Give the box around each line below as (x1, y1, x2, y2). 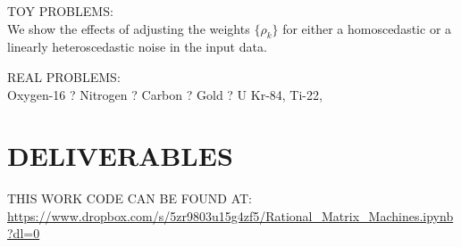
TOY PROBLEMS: (7, 2, 113, 20)
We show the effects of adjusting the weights (7, 19, 250, 37)
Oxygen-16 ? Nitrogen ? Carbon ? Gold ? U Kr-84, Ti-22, (7, 85, 323, 103)
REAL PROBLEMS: (7, 67, 121, 86)
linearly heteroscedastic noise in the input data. (7, 37, 267, 56)
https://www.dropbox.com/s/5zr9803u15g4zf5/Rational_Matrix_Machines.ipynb (7, 206, 454, 225)
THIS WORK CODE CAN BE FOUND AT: (7, 189, 252, 208)
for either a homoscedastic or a (282, 19, 452, 37)
